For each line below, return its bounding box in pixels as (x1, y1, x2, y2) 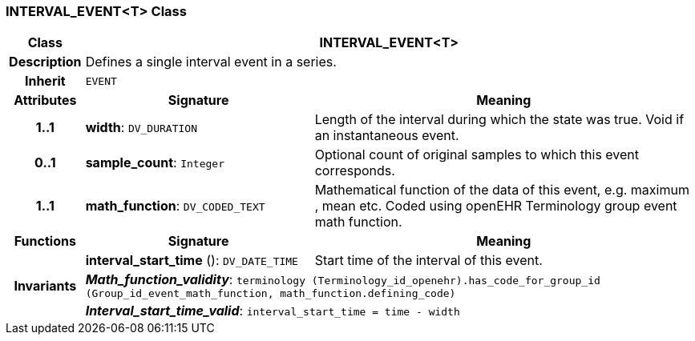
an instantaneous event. (314, 127, 459, 144)
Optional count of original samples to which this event (314, 146, 640, 163)
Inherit (24, 73, 66, 90)
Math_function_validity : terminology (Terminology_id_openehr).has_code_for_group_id (85, 271, 600, 288)
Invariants (14, 277, 77, 294)
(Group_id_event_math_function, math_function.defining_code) (85, 287, 456, 300)
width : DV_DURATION (85, 119, 197, 136)
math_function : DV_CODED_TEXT (85, 198, 265, 215)
